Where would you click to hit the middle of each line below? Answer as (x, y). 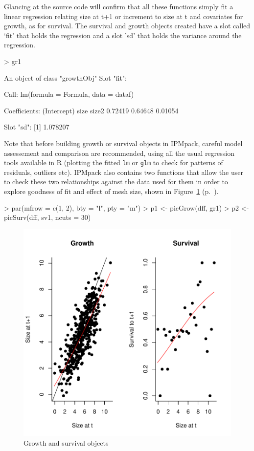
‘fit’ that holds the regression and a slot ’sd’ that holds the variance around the (123, 35)
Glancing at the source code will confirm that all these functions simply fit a (119, 6)
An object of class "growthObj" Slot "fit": (65, 77)
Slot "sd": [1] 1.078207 (37, 127)
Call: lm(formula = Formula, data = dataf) (69, 94)
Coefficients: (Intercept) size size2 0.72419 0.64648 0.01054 (91, 110)
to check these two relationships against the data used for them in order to (116, 182)
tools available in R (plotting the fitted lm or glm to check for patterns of (114, 162)
